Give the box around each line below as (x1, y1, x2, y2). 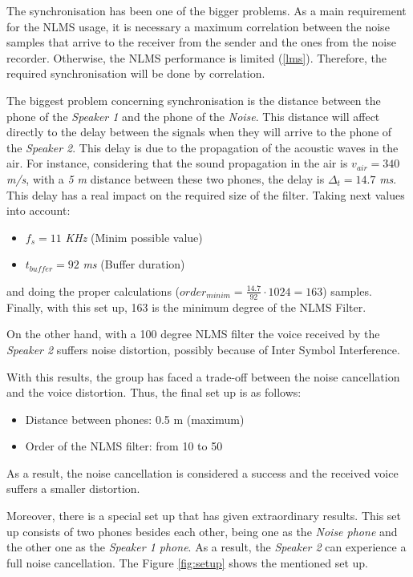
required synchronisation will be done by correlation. (6, 65, 265, 82)
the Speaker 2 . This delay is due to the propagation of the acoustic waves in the (6, 139, 399, 155)
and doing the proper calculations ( (6, 282, 180, 299)
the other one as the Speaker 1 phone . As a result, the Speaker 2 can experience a (6, 539, 407, 555)
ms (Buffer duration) (83, 256, 185, 272)
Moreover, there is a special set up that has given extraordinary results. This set (6, 507, 402, 524)
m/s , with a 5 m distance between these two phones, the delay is (6, 170, 325, 187)
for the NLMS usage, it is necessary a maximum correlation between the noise (6, 18, 390, 34)
